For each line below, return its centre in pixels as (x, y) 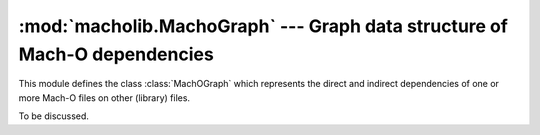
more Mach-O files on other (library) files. (104, 97)
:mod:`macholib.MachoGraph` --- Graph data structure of (263, 26)
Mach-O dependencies (116, 54)
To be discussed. (54, 116)
